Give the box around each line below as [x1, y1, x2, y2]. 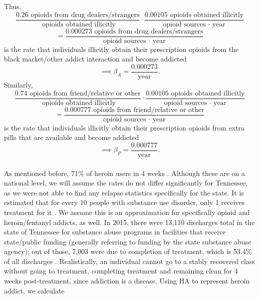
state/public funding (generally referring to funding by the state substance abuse [4, 236, 252, 246]
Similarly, [4, 79, 33, 89]
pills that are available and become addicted [4, 132, 139, 142]
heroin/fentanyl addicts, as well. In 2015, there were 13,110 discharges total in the [4, 216, 255, 227]
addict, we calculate [4, 285, 64, 295]
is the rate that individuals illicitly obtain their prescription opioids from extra [4, 122, 245, 132]
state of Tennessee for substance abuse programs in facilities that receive [4, 226, 226, 237]
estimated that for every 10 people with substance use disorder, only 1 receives [4, 197, 245, 207]
